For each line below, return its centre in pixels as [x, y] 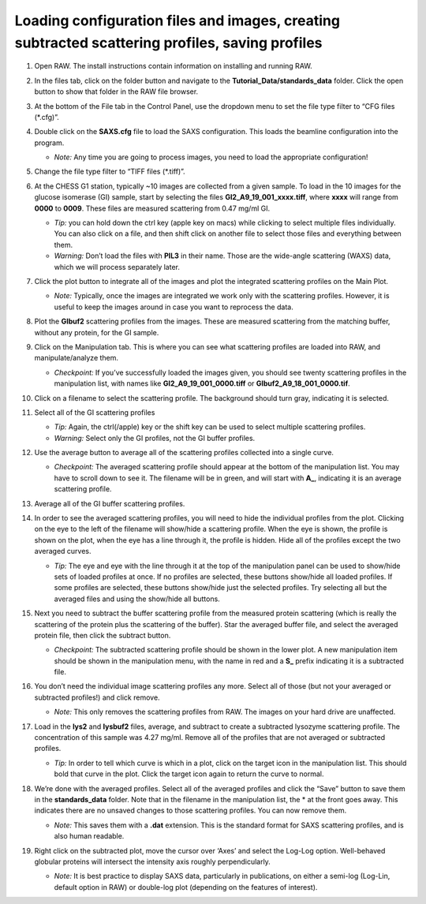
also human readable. [89, 836]
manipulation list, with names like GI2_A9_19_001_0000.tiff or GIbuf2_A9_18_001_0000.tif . [202, 383]
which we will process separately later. [117, 267]
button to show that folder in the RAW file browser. [116, 92]
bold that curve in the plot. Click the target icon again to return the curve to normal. [189, 774]
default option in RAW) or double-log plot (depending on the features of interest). [186, 887]
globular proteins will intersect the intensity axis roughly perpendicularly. [153, 861]
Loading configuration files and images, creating [177, 21]
